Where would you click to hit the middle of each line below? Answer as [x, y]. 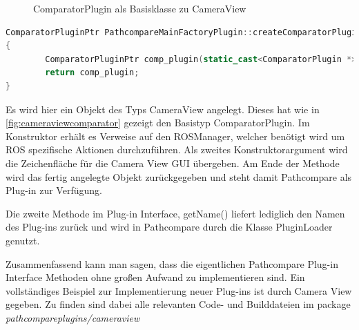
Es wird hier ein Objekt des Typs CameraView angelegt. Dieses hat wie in [163, 109]
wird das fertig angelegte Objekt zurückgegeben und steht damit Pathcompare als [179, 176]
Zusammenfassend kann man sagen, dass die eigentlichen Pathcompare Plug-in [172, 263]
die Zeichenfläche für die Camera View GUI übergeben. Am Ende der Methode [173, 163]
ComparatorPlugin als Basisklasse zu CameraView [140, 8]
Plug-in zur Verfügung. [54, 190]
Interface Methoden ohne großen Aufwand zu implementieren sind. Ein [155, 277]
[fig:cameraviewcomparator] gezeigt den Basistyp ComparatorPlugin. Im [158, 123]
